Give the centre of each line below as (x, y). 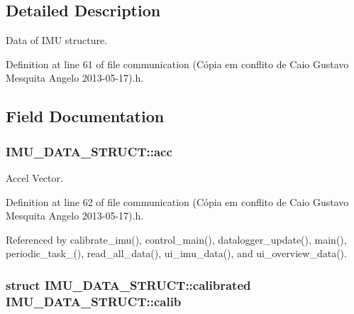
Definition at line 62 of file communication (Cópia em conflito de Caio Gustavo (177, 201)
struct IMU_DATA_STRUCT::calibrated (128, 285)
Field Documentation (85, 116)
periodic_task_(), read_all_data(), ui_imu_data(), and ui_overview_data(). (176, 253)
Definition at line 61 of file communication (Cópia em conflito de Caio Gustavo (177, 64)
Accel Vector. (34, 177)
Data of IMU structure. (57, 40)
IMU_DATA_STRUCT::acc (89, 151)
